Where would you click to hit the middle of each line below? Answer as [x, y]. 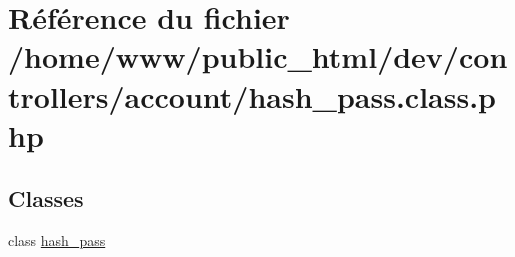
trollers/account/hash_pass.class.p [252, 95]
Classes [46, 198]
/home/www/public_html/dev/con [258, 56]
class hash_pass [57, 240]
